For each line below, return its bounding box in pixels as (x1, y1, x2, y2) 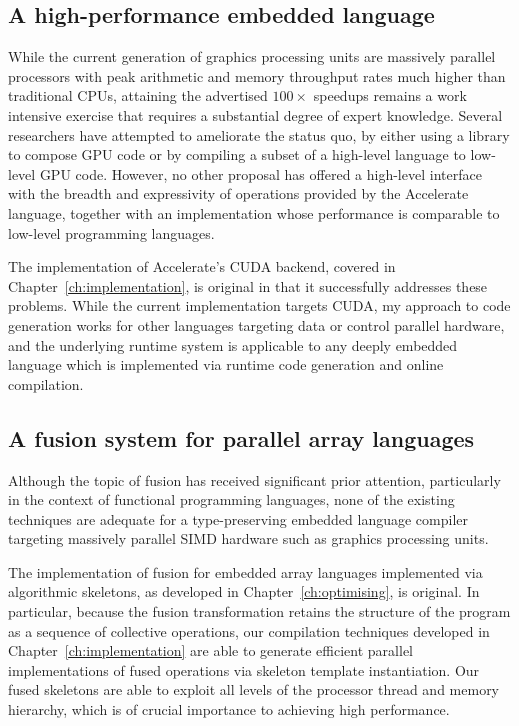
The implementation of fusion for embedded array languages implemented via (8, 561, 483, 582)
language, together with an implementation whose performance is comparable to (8, 202, 500, 223)
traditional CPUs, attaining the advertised (8, 85, 268, 106)
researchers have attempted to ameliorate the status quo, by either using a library (8, 124, 510, 145)
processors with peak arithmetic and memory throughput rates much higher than (8, 65, 506, 86)
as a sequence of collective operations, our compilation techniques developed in (8, 620, 490, 641)
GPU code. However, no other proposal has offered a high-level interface (39, 163, 482, 184)
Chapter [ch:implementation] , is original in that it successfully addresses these (8, 275, 488, 296)
